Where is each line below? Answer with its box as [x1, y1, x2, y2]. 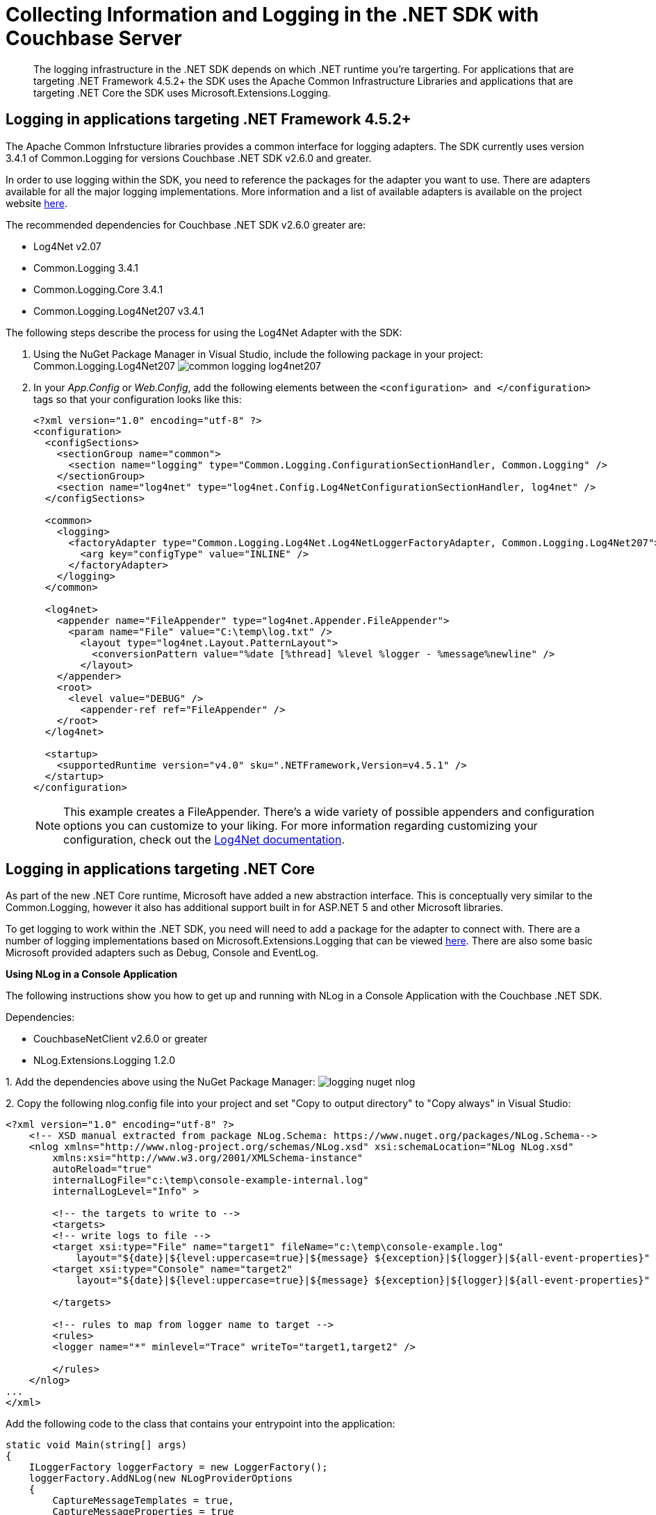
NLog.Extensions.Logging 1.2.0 [33, 1054, 175, 1067]
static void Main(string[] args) [6, 1439, 188, 1451]
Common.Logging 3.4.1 [33, 261, 138, 274]
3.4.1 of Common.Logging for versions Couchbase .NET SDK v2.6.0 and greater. [6, 151, 372, 164]
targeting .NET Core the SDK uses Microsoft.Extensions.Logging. [33, 86, 331, 99]
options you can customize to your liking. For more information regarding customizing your [63, 818, 538, 833]
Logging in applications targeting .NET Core [6, 860, 315, 878]
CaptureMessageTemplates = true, [52, 1495, 234, 1507]
